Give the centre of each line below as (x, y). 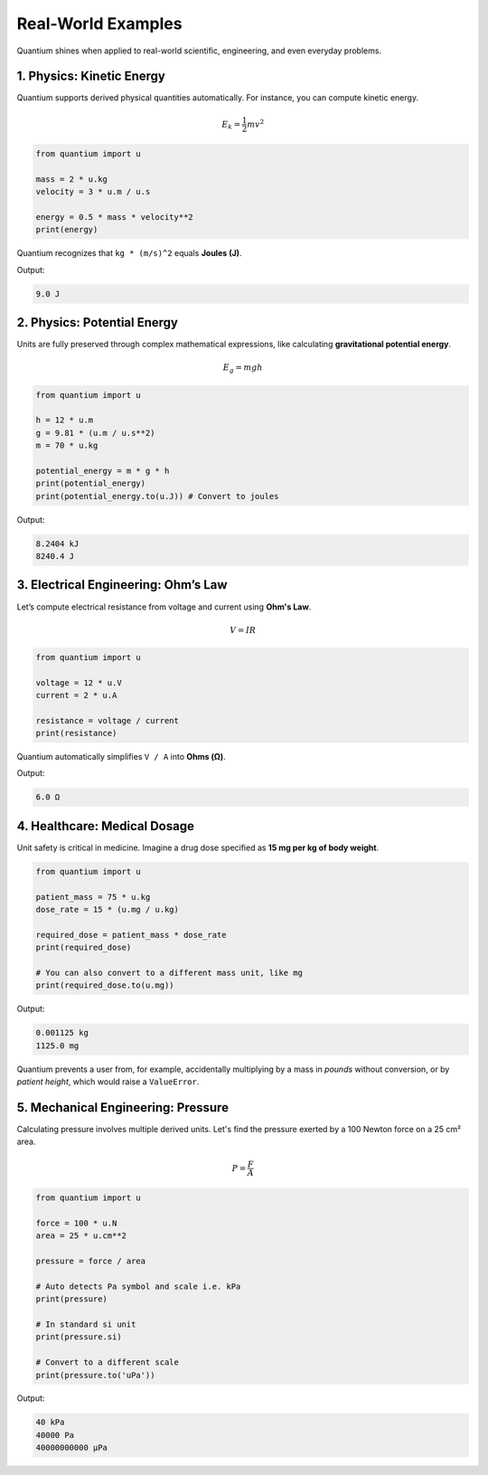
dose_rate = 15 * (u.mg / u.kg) (108, 910)
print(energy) (67, 230)
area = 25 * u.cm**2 (81, 1236)
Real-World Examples (99, 24)
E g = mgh (243, 369)
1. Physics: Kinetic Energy (91, 76)
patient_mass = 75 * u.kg (93, 897)
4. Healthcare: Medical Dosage (105, 826)
